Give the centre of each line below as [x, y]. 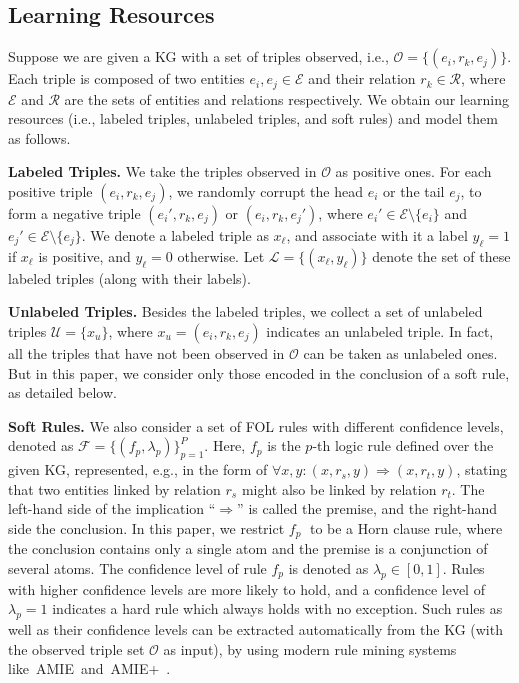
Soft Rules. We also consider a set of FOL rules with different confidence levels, [256, 425]
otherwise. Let [221, 255]
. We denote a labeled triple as [175, 235]
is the [284, 445]
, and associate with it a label [377, 235]
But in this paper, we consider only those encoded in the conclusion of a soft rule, [259, 372]
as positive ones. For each [413, 171]
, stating [482, 469]
